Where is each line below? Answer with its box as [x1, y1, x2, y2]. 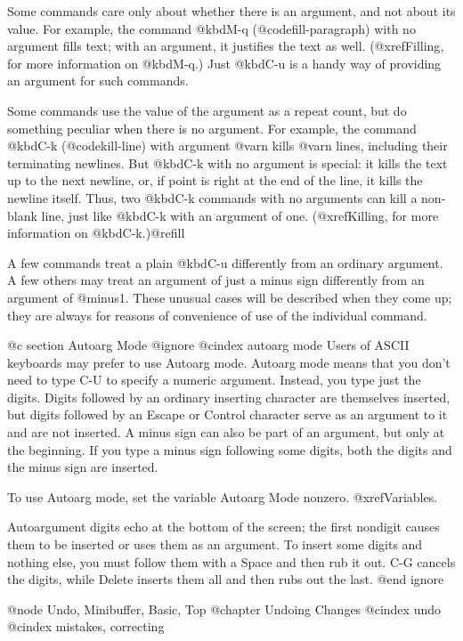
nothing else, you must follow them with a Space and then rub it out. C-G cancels [7, 552, 456, 571]
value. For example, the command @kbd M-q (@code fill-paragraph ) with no [7, 19, 416, 37]
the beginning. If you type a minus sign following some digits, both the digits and [7, 440, 452, 458]
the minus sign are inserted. [7, 458, 158, 476]
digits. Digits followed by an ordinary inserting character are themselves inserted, [7, 387, 451, 406]
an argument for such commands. [7, 71, 189, 90]
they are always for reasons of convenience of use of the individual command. [7, 305, 427, 324]
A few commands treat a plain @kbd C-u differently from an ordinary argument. [7, 253, 443, 272]
